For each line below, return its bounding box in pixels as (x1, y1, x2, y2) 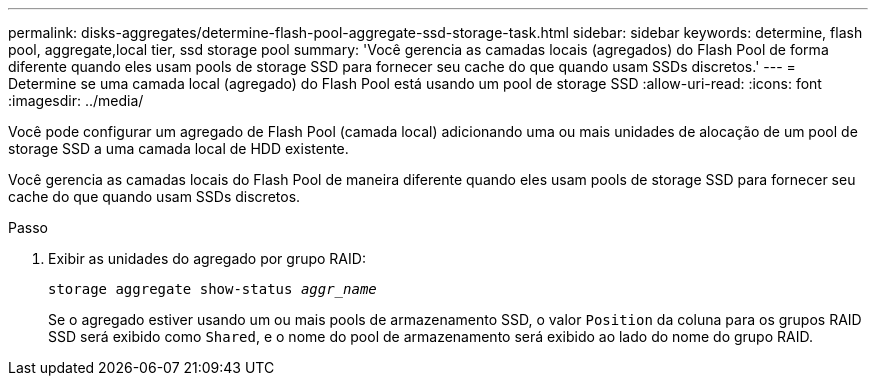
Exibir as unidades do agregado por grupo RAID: (48, 250, 366, 267)
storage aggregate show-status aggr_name (48, 281, 377, 297)
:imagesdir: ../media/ (8, 92, 144, 109)
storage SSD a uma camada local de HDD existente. (8, 140, 349, 157)
